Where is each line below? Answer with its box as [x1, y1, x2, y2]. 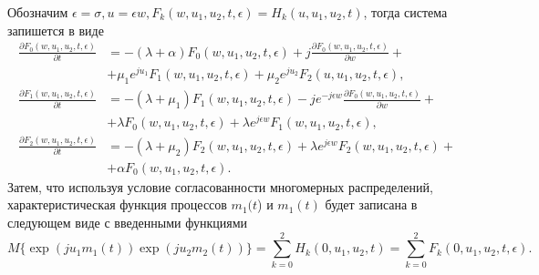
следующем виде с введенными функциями [7, 212, 248, 231]
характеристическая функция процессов [7, 195, 227, 214]
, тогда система [363, 3, 448, 21]
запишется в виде [7, 20, 104, 39]
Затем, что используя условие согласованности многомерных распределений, [7, 177, 433, 196]
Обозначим [7, 3, 68, 21]
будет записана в [325, 195, 418, 214]
